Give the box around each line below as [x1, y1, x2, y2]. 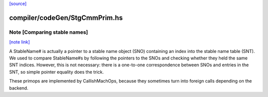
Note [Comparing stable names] [9, 29, 88, 36]
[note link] [9, 39, 30, 45]
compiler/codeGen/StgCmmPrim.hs [9, 13, 123, 22]
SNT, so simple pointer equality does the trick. [9, 69, 104, 75]
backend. [9, 85, 28, 91]
